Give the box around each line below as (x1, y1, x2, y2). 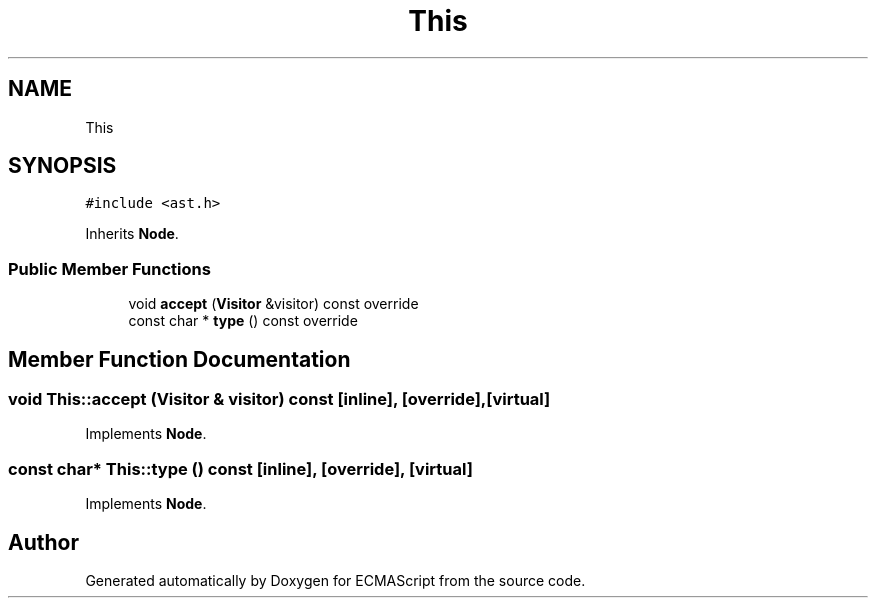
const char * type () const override (128, 312, 358, 330)
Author (8, 529, 79, 555)
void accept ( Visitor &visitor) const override (128, 295, 419, 313)
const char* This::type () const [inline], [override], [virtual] (8, 458, 473, 479)
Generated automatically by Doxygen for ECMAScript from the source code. (85, 572, 586, 589)
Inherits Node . (85, 225, 179, 243)
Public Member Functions (8, 258, 211, 279)
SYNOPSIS (8, 153, 117, 179)
